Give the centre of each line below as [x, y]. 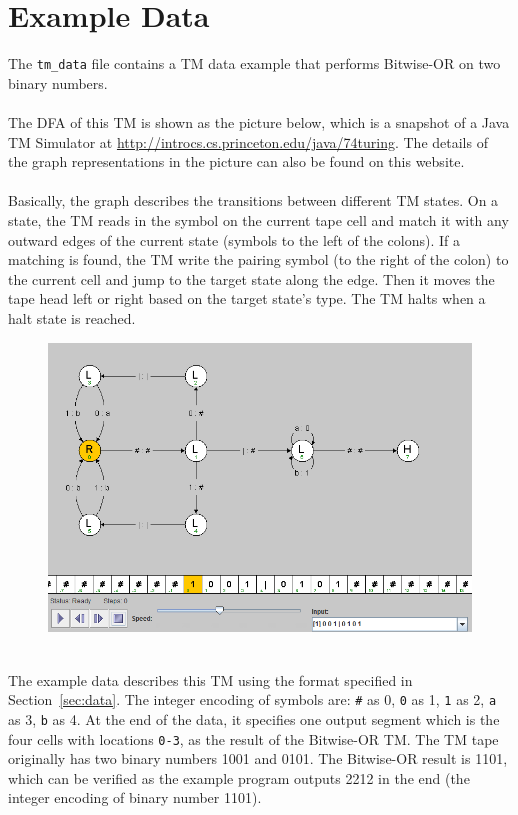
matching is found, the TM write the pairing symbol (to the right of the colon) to [258, 259]
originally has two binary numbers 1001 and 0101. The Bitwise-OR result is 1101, [258, 758]
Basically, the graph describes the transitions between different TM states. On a [253, 200]
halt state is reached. [72, 317]
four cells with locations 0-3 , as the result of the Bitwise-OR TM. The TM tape [253, 738]
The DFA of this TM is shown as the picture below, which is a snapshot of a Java [259, 121]
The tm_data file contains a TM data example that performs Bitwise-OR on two [254, 63]
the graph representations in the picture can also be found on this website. [236, 161]
